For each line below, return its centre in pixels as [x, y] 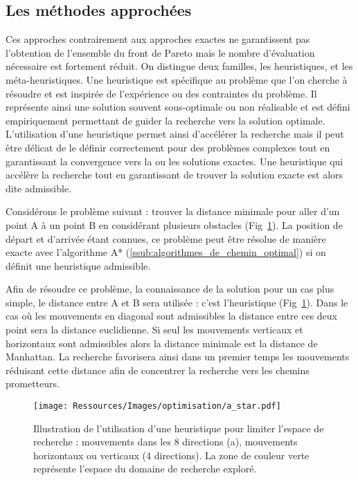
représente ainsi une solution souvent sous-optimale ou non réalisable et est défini [178, 107]
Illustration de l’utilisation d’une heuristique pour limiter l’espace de [179, 428]
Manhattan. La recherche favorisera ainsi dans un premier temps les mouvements [178, 357]
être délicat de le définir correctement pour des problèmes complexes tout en [168, 147]
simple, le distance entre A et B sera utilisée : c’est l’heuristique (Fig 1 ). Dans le [177, 302]
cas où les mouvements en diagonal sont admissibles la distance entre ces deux [171, 316]
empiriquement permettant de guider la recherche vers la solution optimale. [165, 120]
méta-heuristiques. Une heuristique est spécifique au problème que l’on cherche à [177, 79]
